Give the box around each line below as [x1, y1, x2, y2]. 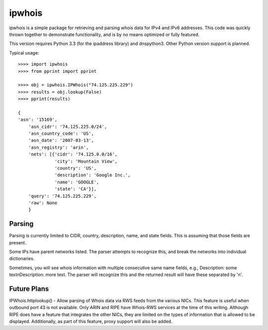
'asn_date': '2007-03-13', [28, 138, 94, 143]
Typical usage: [9, 50, 39, 55]
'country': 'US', [55, 165, 97, 171]
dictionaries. [9, 256, 35, 262]
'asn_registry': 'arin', [28, 144, 89, 150]
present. [9, 239, 27, 245]
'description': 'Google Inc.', [55, 172, 131, 178]
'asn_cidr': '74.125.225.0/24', [28, 124, 107, 129]
